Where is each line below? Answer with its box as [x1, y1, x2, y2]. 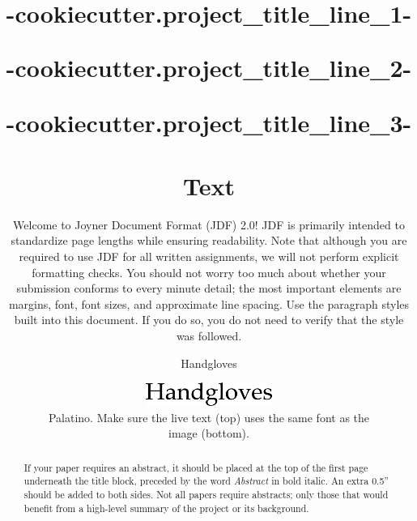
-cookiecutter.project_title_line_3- [6, 105, 412, 139]
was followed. [176, 327, 242, 344]
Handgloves [181, 354, 237, 371]
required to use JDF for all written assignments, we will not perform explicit [19, 248, 399, 265]
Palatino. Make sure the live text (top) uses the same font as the [48, 408, 370, 425]
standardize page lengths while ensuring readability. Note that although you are [11, 232, 407, 249]
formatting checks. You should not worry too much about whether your [32, 263, 386, 280]
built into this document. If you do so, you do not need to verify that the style [14, 311, 404, 328]
